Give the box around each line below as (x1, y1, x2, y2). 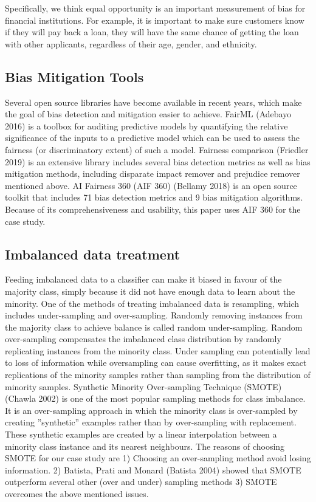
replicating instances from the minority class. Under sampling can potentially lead (5, 344, 311, 357)
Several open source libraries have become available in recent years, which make (5, 95, 302, 108)
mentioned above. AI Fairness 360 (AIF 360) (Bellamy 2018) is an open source (5, 179, 297, 191)
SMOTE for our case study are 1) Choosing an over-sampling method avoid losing (5, 452, 311, 464)
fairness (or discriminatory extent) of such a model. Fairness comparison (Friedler (5, 143, 309, 156)
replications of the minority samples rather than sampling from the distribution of (5, 368, 311, 381)
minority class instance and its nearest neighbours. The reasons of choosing (5, 439, 285, 452)
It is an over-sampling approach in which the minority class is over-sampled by (5, 404, 298, 416)
